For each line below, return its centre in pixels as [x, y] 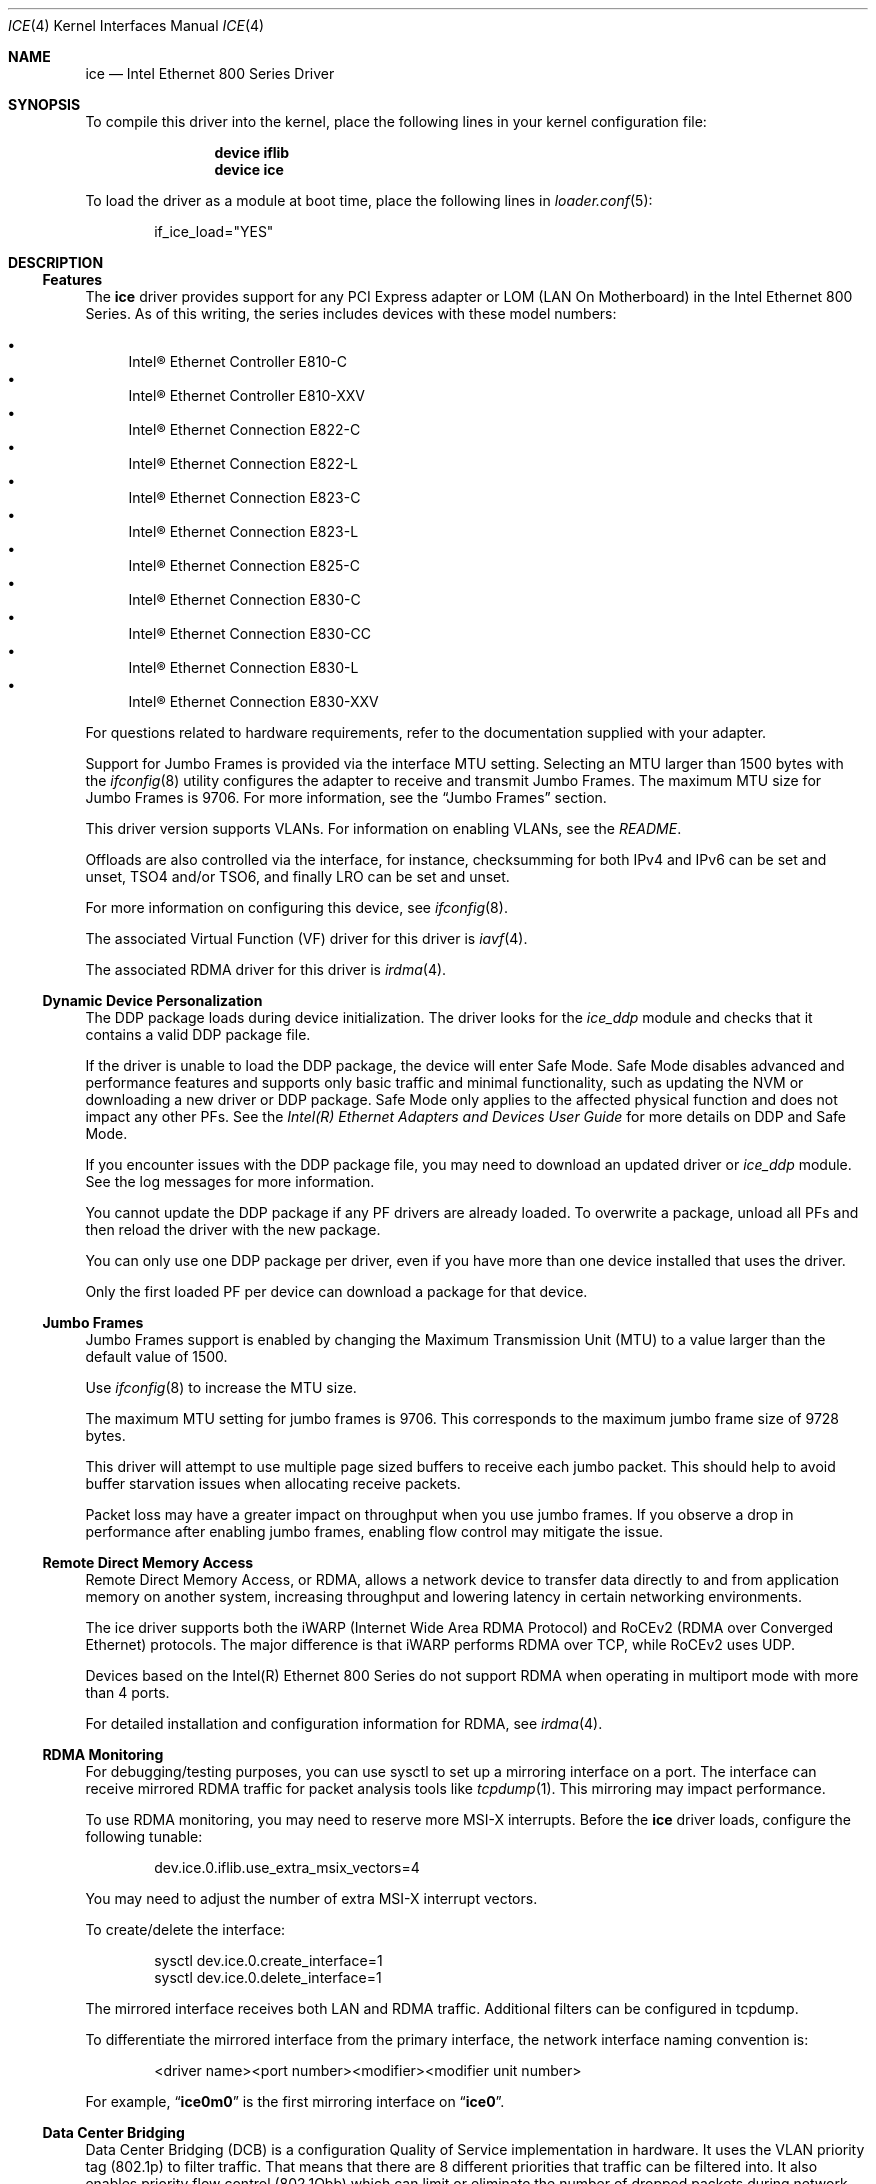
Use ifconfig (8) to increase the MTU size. [221, 1387]
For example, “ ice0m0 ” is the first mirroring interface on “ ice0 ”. [295, 2101]
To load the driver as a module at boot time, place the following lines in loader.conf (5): [369, 200]
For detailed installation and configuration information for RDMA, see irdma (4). [344, 1723]
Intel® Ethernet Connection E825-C [244, 565]
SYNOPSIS [44, 104]
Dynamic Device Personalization [152, 1000]
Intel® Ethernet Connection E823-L [243, 531]
